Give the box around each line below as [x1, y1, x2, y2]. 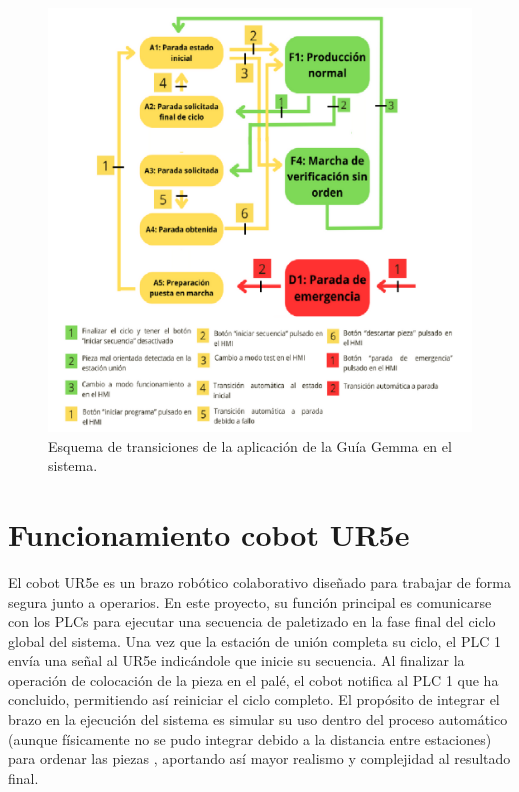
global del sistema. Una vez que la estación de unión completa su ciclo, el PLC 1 [8, 630, 501, 651]
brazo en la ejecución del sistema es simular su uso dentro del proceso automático [8, 709, 508, 730]
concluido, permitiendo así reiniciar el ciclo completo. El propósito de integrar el [8, 689, 500, 710]
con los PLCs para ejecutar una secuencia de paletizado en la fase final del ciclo [8, 611, 496, 632]
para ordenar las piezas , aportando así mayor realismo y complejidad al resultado [8, 748, 511, 769]
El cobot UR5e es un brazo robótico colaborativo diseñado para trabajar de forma [8, 571, 511, 592]
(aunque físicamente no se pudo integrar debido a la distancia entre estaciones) [8, 728, 492, 749]
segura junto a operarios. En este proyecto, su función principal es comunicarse [8, 591, 492, 612]
